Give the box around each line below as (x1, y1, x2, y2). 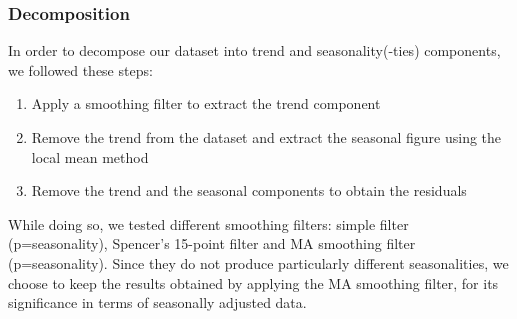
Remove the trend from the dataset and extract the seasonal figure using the (31, 127, 502, 147)
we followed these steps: (8, 59, 153, 80)
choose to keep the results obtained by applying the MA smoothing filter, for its (8, 272, 499, 293)
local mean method (31, 146, 149, 167)
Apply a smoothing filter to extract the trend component (31, 93, 381, 114)
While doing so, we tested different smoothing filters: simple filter (8, 213, 409, 234)
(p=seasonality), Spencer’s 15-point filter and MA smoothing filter (8, 233, 416, 254)
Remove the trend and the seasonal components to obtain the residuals (31, 180, 467, 201)
